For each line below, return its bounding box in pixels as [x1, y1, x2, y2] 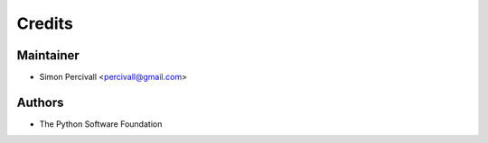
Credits [16, 13, 74, 33]
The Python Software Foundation [39, 118, 163, 130]
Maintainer [16, 48, 80, 63]
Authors [16, 94, 64, 110]
